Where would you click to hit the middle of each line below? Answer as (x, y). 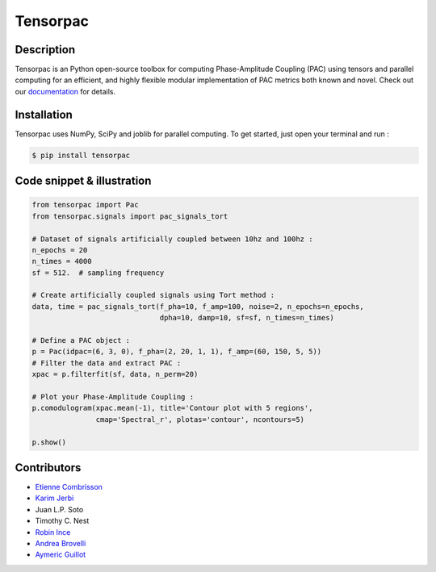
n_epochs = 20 (60, 250)
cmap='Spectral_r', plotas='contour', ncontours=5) (200, 419)
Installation (44, 114)
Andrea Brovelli (61, 543)
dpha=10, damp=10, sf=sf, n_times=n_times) (247, 318)
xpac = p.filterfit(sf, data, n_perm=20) (115, 374)
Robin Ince (53, 532)
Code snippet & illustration (83, 181)
